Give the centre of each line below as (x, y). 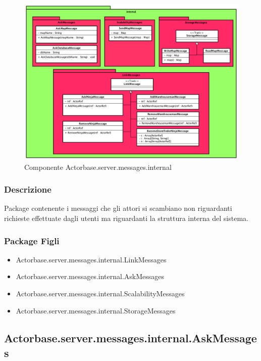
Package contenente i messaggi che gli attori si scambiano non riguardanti (118, 208)
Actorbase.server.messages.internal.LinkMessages (91, 259)
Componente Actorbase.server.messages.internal (98, 167)
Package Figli (32, 240)
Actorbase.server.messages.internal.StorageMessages (96, 310)
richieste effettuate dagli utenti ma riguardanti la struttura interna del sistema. (126, 218)
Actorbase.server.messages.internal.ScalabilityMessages (100, 294)
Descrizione (28, 189)
